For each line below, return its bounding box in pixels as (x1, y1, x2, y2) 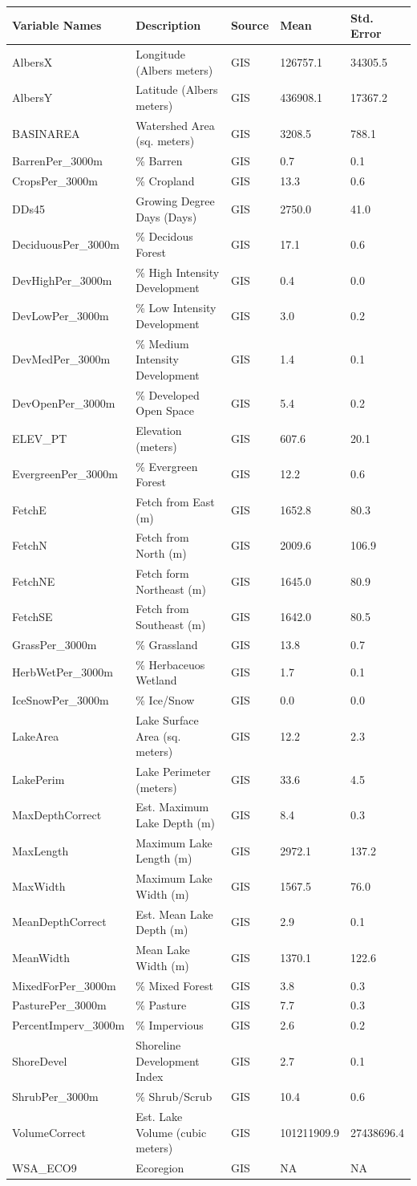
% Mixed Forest (136, 977, 214, 993)
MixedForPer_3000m (12, 977, 116, 993)
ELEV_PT (12, 429, 67, 446)
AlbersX (12, 53, 53, 70)
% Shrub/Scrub (136, 1088, 213, 1105)
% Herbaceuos (136, 656, 205, 672)
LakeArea (12, 727, 59, 744)
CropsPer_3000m (12, 173, 98, 189)
